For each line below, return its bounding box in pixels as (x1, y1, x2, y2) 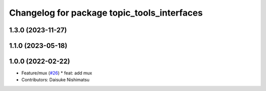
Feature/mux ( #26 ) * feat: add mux (21, 70, 92, 76)
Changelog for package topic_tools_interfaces (9, 7, 203, 18)
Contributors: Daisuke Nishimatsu (21, 77, 90, 83)
